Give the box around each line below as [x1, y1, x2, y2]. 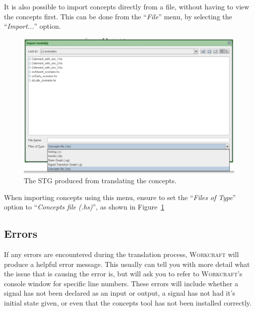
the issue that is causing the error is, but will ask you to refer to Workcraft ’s [4, 268, 243, 279]
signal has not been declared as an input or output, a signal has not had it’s [4, 288, 236, 298]
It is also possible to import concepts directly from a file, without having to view [4, 1, 250, 11]
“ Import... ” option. [4, 21, 61, 31]
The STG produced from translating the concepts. [24, 175, 177, 186]
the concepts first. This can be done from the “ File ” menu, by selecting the [4, 11, 232, 21]
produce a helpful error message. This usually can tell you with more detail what [4, 259, 250, 269]
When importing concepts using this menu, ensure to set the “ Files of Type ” [4, 192, 236, 202]
